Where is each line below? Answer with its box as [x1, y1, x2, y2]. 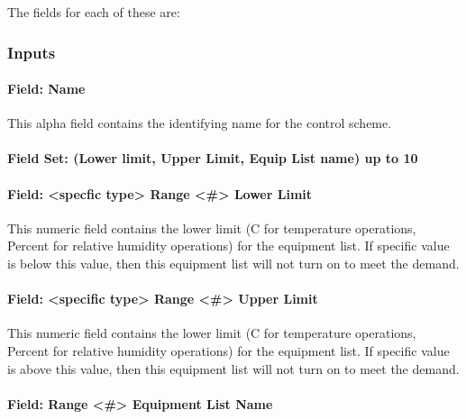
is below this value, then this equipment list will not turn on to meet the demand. [7, 254, 460, 272]
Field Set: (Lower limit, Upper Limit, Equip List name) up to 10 [7, 149, 418, 168]
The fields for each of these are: [7, 3, 180, 21]
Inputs [7, 41, 56, 63]
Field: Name [7, 79, 86, 98]
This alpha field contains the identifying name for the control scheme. [7, 114, 392, 132]
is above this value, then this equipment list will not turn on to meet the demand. [7, 359, 460, 378]
